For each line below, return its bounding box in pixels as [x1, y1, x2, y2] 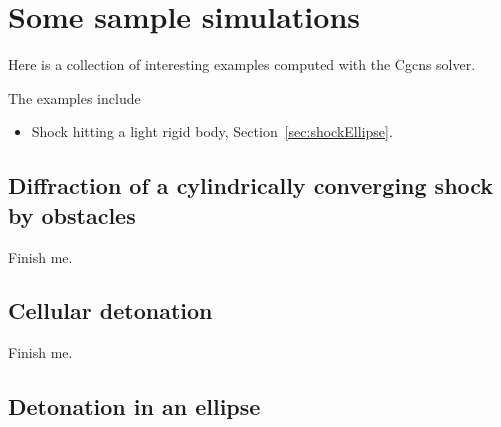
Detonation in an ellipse [8, 391, 261, 422]
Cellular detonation [8, 295, 213, 326]
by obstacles [8, 199, 136, 230]
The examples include [8, 87, 141, 108]
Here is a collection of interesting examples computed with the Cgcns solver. [8, 54, 476, 75]
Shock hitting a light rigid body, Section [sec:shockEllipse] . [31, 121, 393, 142]
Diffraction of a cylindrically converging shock [8, 170, 494, 201]
